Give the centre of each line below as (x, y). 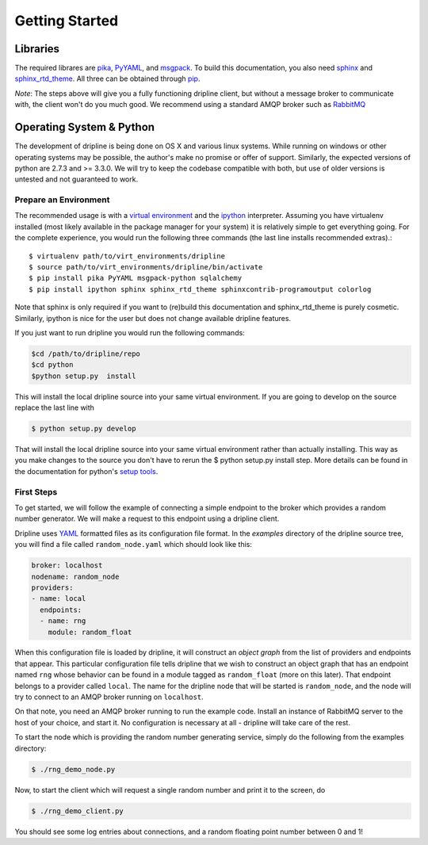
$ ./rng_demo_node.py (73, 769)
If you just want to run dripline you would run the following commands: (130, 332)
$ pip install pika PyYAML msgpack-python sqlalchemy (135, 278)
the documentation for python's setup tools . (86, 471)
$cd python (52, 365)
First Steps (36, 491)
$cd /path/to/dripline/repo (86, 354)
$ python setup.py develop (84, 429)
